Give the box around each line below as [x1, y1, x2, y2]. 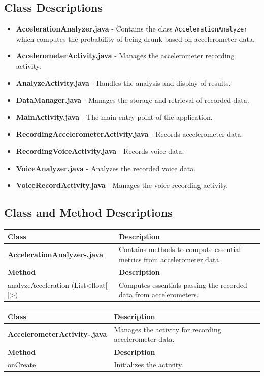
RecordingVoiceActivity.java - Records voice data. [16, 146, 184, 156]
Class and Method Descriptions [4, 205, 173, 221]
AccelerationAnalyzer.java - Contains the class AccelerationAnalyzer [16, 23, 248, 34]
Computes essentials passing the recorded [118, 279, 247, 290]
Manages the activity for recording [114, 324, 221, 334]
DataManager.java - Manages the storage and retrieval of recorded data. [16, 95, 249, 105]
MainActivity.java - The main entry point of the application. [16, 111, 213, 122]
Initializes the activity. [114, 359, 184, 369]
